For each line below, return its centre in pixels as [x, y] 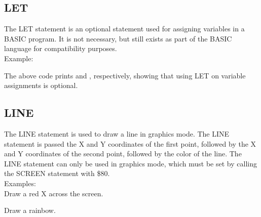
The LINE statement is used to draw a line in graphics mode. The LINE [117, 133]
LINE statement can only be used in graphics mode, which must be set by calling [130, 163]
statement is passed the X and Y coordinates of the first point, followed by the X [130, 143]
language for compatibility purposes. [61, 48]
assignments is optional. [41, 85]
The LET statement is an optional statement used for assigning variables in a [124, 29]
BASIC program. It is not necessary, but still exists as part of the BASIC [118, 38]
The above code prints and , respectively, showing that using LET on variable [125, 75]
